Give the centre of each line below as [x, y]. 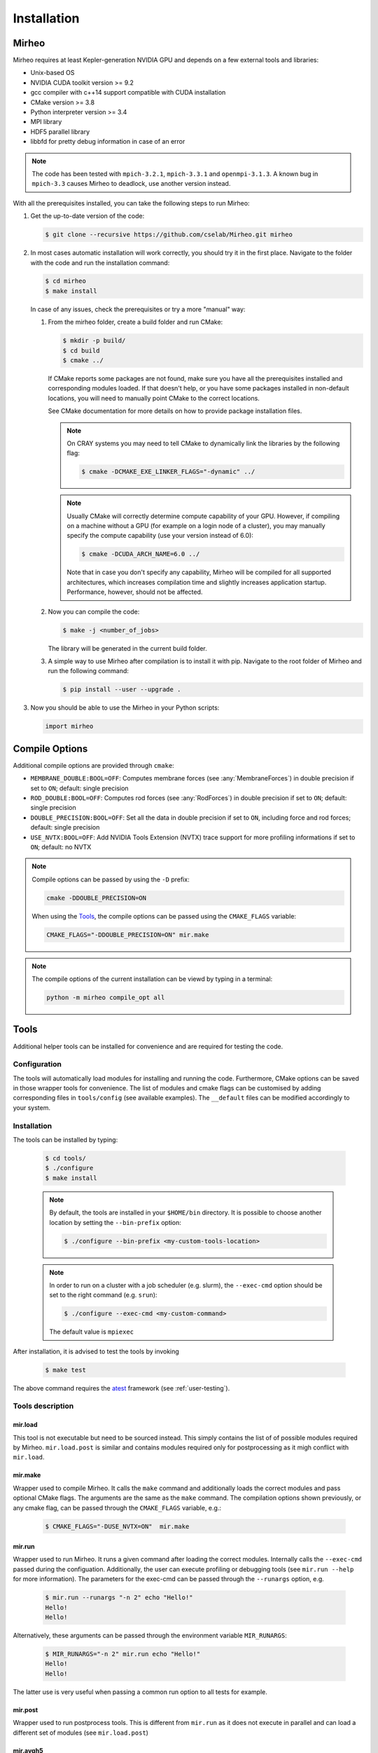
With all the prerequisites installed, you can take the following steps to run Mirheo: [131, 203]
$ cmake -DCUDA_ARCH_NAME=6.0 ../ [141, 554]
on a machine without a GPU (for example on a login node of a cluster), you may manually [196, 526]
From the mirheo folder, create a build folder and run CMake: [135, 322]
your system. [32, 1107]
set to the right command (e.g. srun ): [103, 1295]
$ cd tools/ [66, 1158]
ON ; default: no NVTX [61, 847]
